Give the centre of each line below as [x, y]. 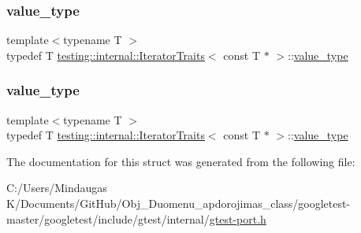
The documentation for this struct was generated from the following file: [181, 161]
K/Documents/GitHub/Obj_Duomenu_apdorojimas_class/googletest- [179, 203]
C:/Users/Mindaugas [57, 188]
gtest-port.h [238, 218]
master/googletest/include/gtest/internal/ [108, 218]
